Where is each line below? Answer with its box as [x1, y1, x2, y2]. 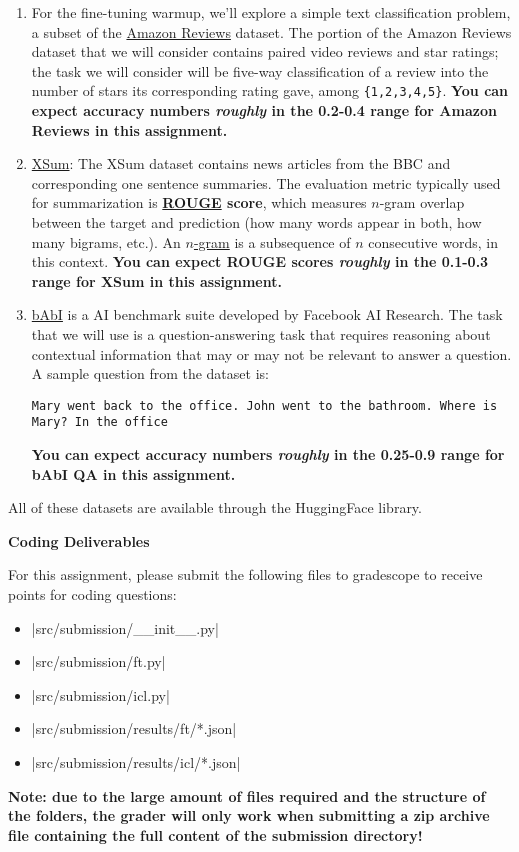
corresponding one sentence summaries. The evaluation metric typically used [31, 172, 501, 193]
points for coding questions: [8, 584, 177, 605]
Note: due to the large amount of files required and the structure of [8, 785, 486, 806]
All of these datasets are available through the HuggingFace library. [8, 497, 422, 518]
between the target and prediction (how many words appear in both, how [31, 212, 482, 232]
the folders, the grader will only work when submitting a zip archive [8, 805, 490, 826]
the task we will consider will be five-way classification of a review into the [31, 60, 489, 81]
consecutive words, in [368, 231, 498, 252]
